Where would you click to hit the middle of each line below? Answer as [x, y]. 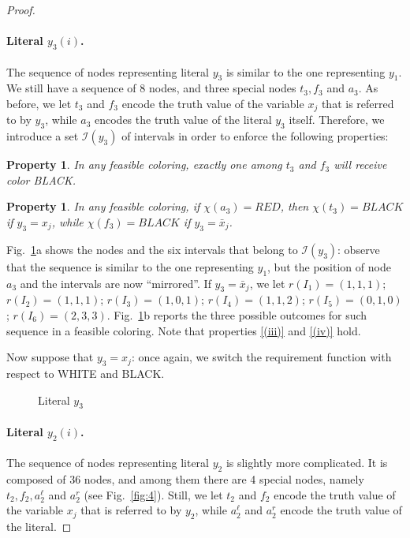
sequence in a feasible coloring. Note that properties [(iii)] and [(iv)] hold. [184, 330]
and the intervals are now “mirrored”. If [116, 283]
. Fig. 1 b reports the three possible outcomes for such [237, 315]
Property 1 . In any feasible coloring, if [103, 206]
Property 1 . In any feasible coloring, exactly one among [144, 164]
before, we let [39, 103]
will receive [360, 164]
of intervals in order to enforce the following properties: [255, 136]
